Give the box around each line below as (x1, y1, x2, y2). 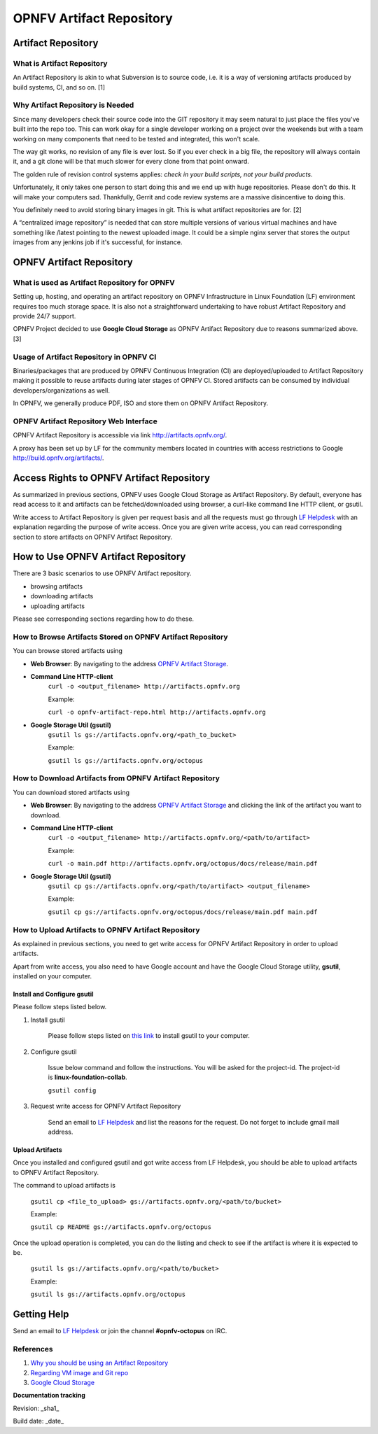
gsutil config (48, 1086, 97, 1095)
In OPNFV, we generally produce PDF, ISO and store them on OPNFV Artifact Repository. (13, 399, 269, 407)
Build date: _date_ (13, 1417, 64, 1426)
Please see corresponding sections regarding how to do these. (13, 614, 195, 623)
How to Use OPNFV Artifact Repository (13, 551, 186, 563)
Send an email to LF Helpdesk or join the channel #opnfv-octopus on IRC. (13, 1327, 227, 1335)
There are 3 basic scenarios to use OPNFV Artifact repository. (13, 569, 192, 577)
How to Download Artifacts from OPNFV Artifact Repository (13, 773, 220, 783)
